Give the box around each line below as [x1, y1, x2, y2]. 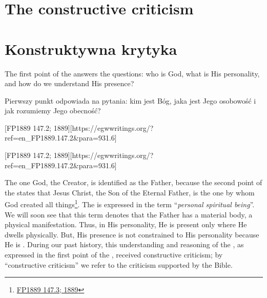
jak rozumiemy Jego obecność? [5, 105, 101, 116]
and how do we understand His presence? [5, 78, 134, 89]
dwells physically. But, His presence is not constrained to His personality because [5, 229, 259, 240]
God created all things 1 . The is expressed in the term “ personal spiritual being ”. [5, 197, 255, 210]
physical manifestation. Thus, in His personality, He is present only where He [5, 219, 247, 230]
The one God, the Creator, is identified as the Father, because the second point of [5, 177, 262, 188]
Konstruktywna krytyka [5, 38, 177, 59]
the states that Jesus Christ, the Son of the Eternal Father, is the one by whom [5, 187, 255, 197]
